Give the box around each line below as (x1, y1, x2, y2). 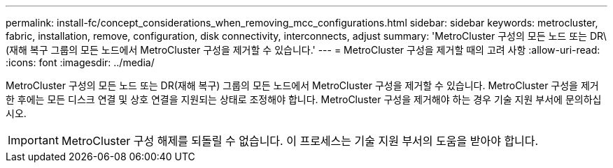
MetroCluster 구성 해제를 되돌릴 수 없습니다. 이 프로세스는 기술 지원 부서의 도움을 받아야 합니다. (61, 134, 539, 148)
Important (8, 133, 59, 147)
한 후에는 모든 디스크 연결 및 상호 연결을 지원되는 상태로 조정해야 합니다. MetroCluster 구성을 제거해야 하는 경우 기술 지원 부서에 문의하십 (6, 93, 602, 105)
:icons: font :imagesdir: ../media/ (6, 56, 155, 68)
